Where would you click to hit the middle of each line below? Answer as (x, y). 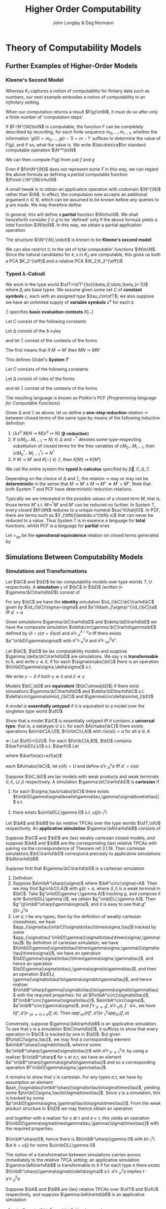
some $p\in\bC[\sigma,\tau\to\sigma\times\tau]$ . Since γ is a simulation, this (83, 1093)
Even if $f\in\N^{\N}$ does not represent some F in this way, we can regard (82, 169)
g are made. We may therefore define (44, 205)
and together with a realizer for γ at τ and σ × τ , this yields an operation (78, 1118)
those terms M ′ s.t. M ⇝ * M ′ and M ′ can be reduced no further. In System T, (81, 504)
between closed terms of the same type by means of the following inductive (83, 418)
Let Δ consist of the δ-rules (33, 331)
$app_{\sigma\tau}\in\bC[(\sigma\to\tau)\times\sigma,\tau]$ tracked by (84, 927)
